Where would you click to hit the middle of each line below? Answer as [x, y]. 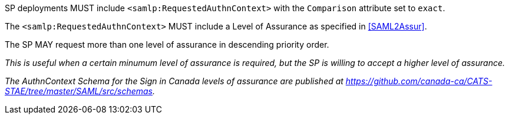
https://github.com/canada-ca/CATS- [419, 81]
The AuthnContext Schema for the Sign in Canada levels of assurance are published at [174, 81]
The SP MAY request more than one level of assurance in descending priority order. [167, 44]
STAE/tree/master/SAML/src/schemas [79, 91]
